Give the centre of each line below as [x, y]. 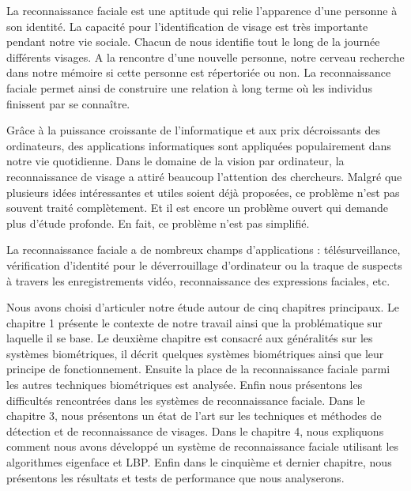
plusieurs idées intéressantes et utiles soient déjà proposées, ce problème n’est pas [203, 192]
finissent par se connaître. [68, 103]
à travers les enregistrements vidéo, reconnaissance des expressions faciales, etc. [198, 280]
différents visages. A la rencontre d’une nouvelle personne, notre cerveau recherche [205, 57]
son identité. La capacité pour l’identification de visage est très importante [187, 26]
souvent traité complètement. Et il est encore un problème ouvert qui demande [198, 208]
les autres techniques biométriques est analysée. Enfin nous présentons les [185, 385]
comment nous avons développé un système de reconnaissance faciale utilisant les [203, 446]
